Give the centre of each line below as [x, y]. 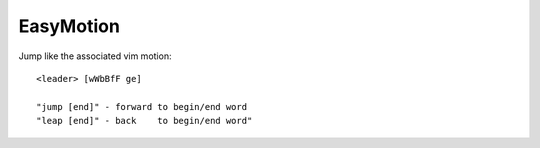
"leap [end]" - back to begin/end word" [144, 121]
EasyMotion [69, 26]
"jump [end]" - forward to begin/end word [142, 106]
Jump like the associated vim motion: [95, 56]
